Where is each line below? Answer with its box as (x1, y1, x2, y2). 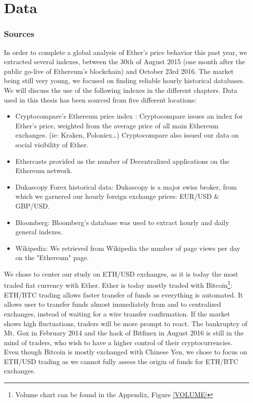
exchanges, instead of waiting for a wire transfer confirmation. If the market (4, 308, 230, 318)
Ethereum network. (15, 165, 73, 175)
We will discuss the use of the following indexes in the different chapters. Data (4, 85, 237, 95)
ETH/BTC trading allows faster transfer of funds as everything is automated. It (4, 289, 243, 299)
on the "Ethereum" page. (15, 252, 89, 263)
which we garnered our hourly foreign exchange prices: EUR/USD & (15, 191, 219, 201)
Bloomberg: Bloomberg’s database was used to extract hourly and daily (15, 217, 229, 227)
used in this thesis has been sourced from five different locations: (4, 94, 197, 105)
